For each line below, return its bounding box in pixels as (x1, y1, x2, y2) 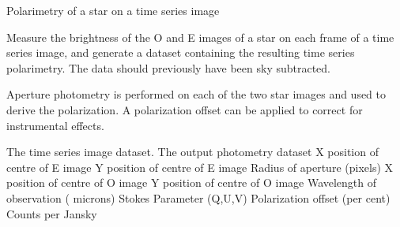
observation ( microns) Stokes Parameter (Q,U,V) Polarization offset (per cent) (6, 189, 391, 206)
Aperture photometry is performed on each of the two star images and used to (6, 86, 387, 102)
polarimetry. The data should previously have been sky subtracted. (6, 59, 331, 76)
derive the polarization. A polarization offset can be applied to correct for (6, 101, 363, 117)
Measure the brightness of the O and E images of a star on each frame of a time (6, 28, 394, 45)
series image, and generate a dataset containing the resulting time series (6, 44, 355, 61)
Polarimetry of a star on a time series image (6, 2, 220, 18)
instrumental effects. (6, 117, 104, 133)
